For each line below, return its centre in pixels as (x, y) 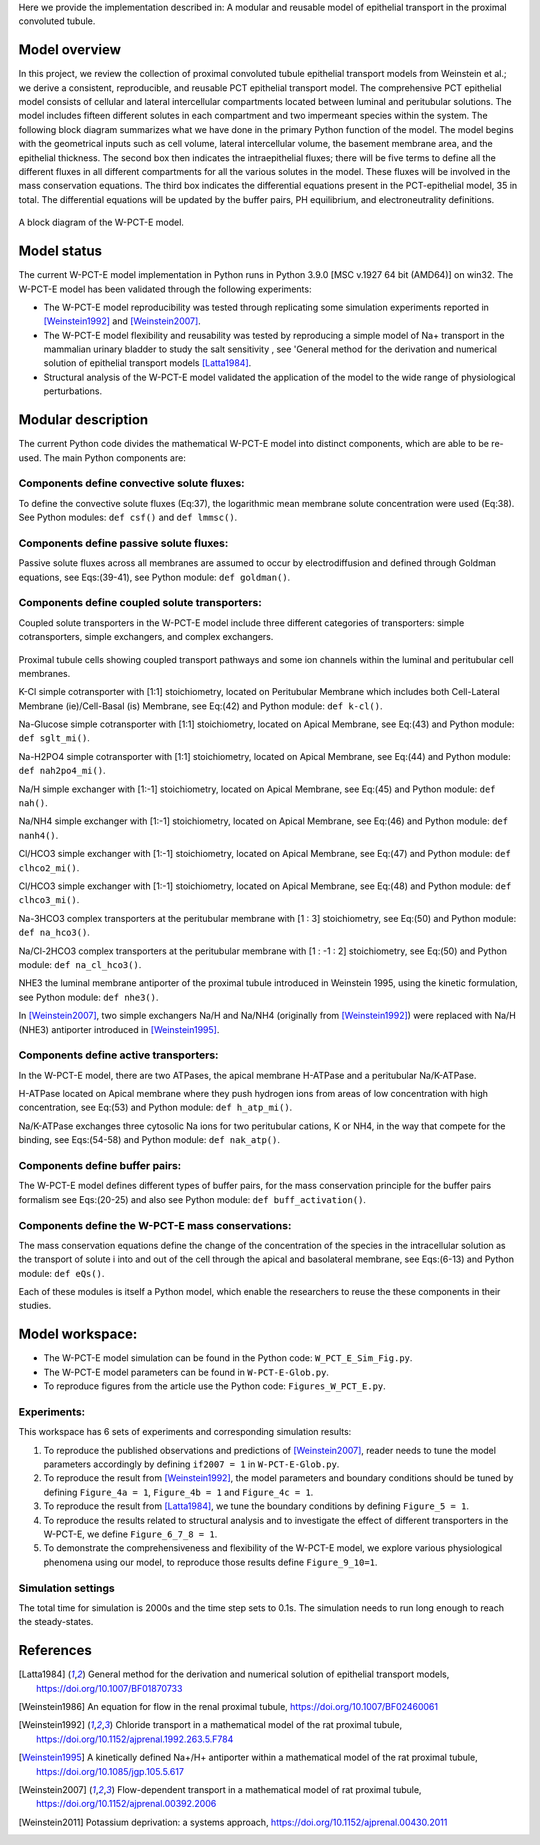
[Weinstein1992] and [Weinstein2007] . (122, 321)
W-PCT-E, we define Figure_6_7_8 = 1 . (130, 1534)
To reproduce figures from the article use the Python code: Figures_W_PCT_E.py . (215, 1386)
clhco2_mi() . (49, 867)
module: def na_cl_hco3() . (80, 964)
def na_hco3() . (54, 932)
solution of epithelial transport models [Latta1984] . (147, 363)
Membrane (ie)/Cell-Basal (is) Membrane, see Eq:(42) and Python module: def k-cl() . (201, 706)
